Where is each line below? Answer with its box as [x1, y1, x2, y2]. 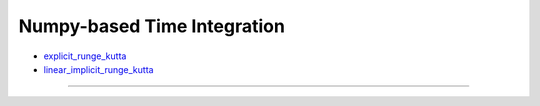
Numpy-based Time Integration [18, 15, 285, 37]
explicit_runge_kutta [43, 50, 127, 62]
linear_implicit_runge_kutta [43, 63, 154, 75]
